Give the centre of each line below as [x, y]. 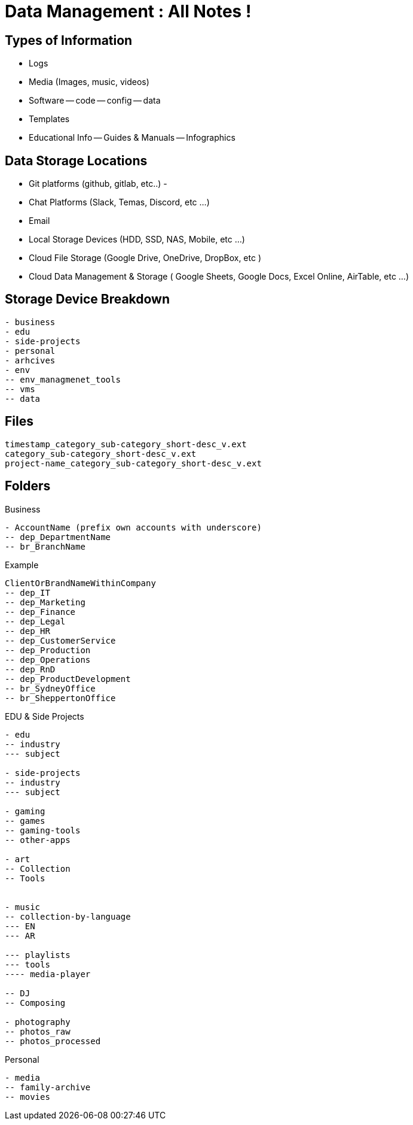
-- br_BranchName [45, 546]
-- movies [27, 1097]
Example [22, 565]
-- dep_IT [27, 592]
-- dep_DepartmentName [58, 537]
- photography [38, 1022]
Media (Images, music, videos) [89, 82]
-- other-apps [38, 840]
